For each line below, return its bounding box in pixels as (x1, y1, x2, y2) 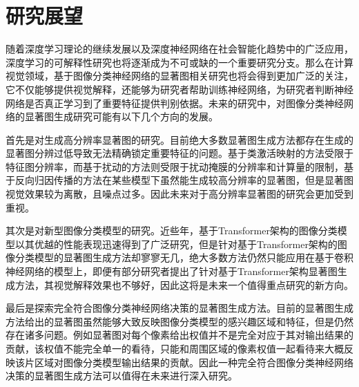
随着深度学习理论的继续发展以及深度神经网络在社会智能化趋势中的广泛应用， (6, 41, 353, 56)
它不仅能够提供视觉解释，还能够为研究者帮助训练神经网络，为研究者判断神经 (6, 82, 353, 96)
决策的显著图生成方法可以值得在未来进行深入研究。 (6, 368, 237, 383)
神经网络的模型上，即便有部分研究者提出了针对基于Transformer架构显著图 (6, 264, 338, 279)
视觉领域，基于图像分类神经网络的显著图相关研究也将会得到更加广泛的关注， (6, 68, 353, 83)
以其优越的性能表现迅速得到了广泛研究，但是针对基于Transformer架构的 (14, 236, 338, 251)
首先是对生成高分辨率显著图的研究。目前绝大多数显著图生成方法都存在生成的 (6, 132, 353, 147)
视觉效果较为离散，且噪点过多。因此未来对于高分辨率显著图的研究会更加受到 (6, 187, 353, 201)
